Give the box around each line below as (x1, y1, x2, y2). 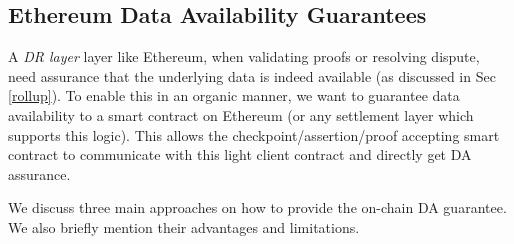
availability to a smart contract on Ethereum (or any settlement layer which (8, 104, 474, 125)
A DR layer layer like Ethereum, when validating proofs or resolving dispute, (8, 46, 480, 67)
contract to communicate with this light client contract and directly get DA (8, 144, 472, 165)
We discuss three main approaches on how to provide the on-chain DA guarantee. (8, 197, 507, 218)
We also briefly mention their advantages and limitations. (8, 216, 360, 237)
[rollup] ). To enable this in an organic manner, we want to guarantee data (8, 85, 460, 106)
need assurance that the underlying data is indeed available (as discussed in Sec (8, 65, 496, 86)
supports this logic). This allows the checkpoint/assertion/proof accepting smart (8, 124, 500, 145)
